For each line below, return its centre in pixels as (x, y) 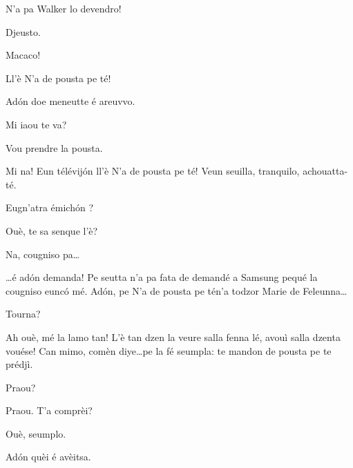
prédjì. (19, 364)
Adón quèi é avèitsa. (48, 457)
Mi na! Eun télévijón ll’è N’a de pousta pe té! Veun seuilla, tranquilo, (153, 171)
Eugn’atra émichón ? (50, 207)
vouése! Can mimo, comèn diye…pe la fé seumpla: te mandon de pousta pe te (169, 350)
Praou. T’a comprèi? (49, 410)
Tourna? (23, 314)
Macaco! (23, 55)
